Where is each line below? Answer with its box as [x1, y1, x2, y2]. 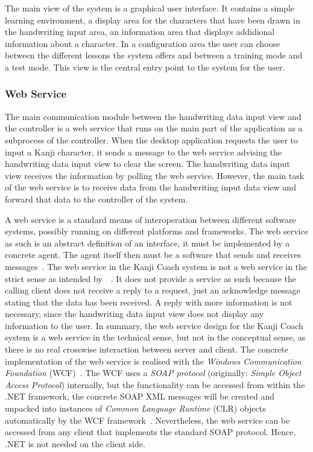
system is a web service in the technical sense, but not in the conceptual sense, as [5, 331, 306, 344]
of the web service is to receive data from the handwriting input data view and [5, 181, 296, 193]
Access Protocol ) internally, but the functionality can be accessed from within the [5, 378, 305, 391]
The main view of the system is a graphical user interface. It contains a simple [5, 2, 295, 14]
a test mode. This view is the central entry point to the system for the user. [5, 60, 285, 73]
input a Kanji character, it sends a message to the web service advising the [5, 145, 282, 158]
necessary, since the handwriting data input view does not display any [5, 307, 264, 320]
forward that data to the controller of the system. [5, 192, 188, 205]
